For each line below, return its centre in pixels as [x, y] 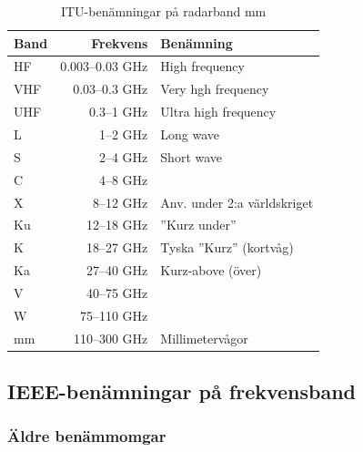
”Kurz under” [198, 225]
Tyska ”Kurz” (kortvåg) [227, 247]
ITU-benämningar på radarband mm [163, 11]
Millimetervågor [204, 338]
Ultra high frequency [218, 112]
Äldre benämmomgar [87, 436]
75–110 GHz [114, 315]
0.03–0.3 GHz [111, 89]
